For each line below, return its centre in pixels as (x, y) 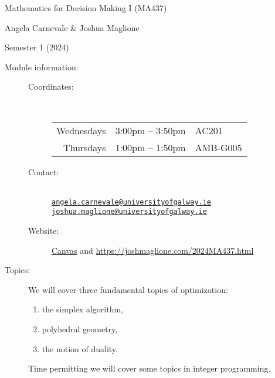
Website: (44, 231)
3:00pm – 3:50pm (150, 130)
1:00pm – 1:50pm (150, 147)
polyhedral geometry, (80, 329)
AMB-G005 (218, 147)
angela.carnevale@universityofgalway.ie (132, 202)
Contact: (44, 171)
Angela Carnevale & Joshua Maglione (72, 27)
